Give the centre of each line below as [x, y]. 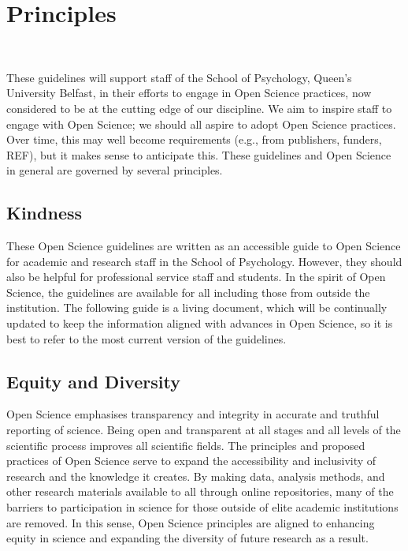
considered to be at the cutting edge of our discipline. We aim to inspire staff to [199, 108]
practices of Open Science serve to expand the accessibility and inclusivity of [191, 461]
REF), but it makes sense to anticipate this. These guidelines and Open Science [199, 154]
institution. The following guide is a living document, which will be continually [197, 307]
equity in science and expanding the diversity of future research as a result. [187, 538]
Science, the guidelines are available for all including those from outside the [188, 292]
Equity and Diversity [93, 381]
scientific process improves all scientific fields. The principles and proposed [186, 445]
